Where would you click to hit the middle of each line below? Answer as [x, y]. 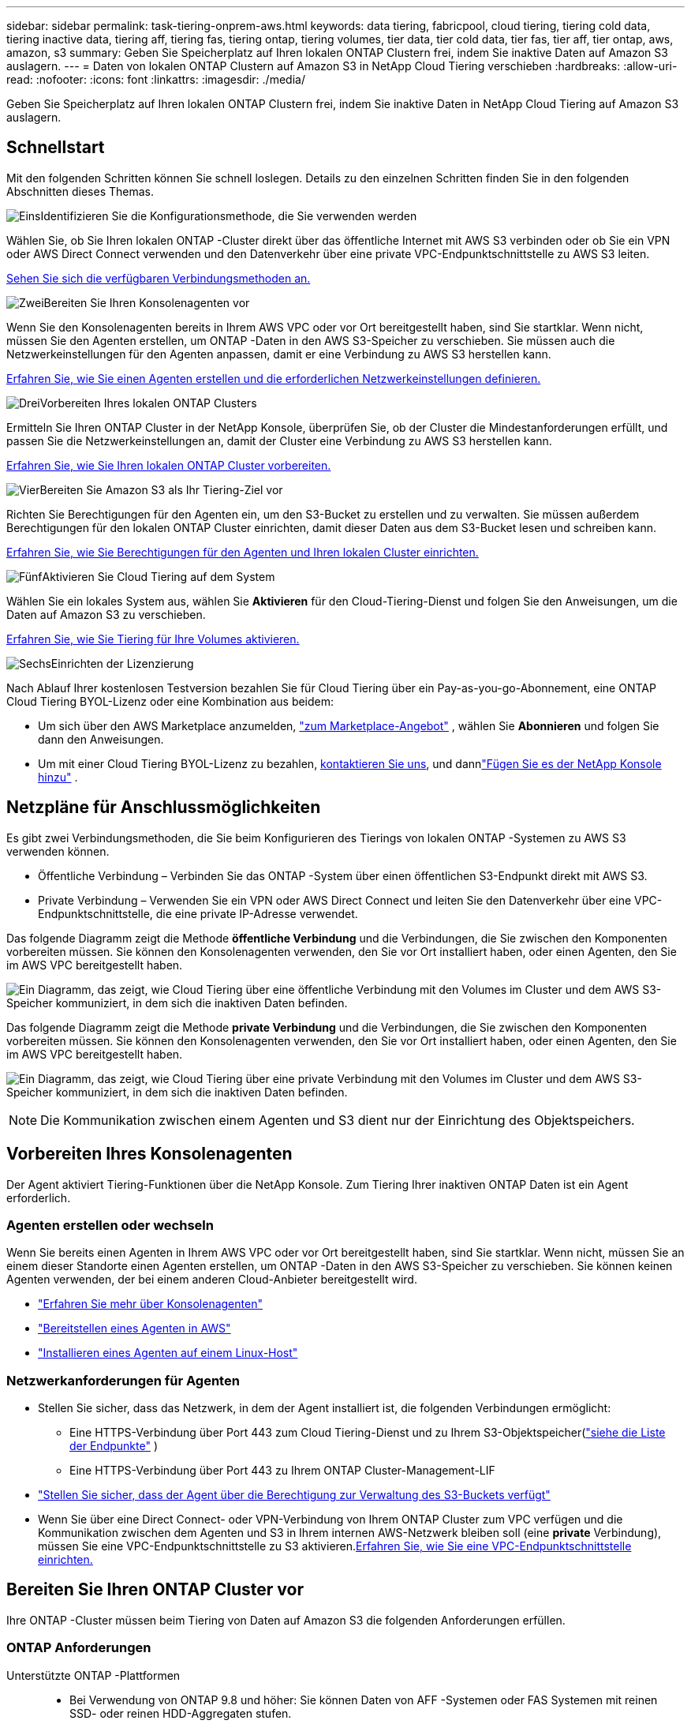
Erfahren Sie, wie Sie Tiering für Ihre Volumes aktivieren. [153, 639]
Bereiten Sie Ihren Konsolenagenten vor [147, 302]
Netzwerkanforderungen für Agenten [123, 1380]
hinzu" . [58, 777]
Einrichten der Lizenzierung [122, 663]
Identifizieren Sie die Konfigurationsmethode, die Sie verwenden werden [229, 215]
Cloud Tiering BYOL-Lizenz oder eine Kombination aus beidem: [170, 701]
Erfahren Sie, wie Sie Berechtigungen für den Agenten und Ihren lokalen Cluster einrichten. [243, 552]
